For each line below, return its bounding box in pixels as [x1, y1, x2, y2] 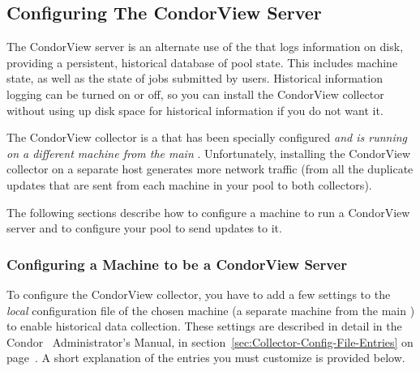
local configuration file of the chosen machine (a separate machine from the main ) [6, 301, 415, 318]
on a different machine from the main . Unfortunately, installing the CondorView [6, 144, 411, 161]
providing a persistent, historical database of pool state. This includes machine [6, 53, 398, 70]
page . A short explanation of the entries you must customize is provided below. [6, 349, 405, 366]
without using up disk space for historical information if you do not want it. [6, 101, 384, 118]
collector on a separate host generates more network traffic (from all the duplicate [6, 160, 414, 177]
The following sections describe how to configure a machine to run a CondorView [6, 203, 410, 220]
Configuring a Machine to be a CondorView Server [6, 254, 347, 274]
